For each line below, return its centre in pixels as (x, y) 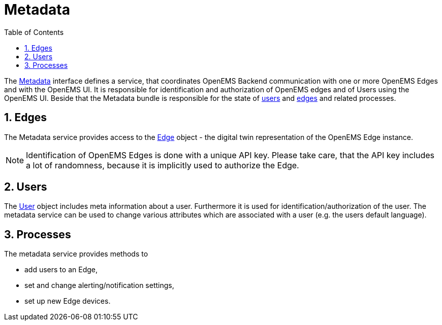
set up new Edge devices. (68, 301)
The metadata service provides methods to (76, 254)
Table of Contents (34, 32)
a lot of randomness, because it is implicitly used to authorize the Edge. (163, 165)
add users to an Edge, (61, 270)
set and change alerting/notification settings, (99, 285)
